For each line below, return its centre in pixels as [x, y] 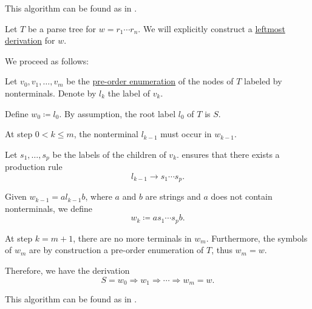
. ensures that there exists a [228, 154]
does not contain [242, 196]
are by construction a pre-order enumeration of [117, 250]
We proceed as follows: [47, 60]
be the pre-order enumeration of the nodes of [150, 81]
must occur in [186, 134]
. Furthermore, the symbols [257, 238]
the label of [129, 93]
